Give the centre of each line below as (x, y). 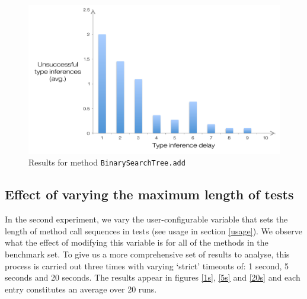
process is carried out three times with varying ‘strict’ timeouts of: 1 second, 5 (147, 265)
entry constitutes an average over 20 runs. (81, 289)
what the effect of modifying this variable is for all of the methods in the (137, 242)
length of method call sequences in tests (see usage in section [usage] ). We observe (153, 230)
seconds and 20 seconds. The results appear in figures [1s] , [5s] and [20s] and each (153, 277)
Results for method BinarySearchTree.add (107, 162)
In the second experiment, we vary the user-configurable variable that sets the (146, 219)
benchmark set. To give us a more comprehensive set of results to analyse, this (147, 254)
